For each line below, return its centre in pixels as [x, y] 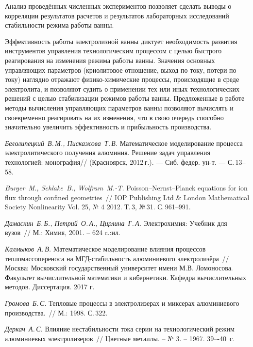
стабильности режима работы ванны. [59, 25]
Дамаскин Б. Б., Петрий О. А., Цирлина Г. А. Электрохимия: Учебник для [116, 223]
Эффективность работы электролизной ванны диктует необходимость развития [121, 41]
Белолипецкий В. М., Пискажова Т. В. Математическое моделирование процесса [124, 143]
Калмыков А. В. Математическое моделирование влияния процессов [105, 249]
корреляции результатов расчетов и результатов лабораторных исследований [117, 15]
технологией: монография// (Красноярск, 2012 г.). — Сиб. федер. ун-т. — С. [120, 162]
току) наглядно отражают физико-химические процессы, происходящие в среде [122, 79]
